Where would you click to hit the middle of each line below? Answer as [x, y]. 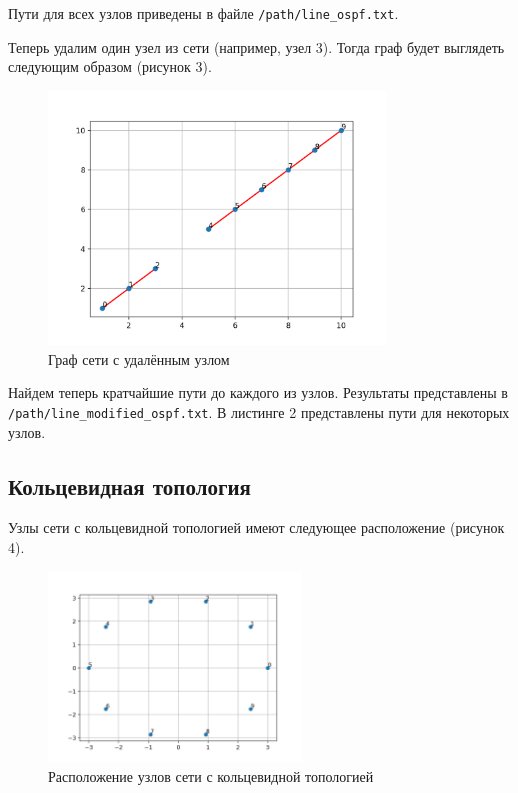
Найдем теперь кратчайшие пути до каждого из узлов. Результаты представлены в [258, 392]
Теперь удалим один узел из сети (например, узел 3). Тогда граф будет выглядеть [256, 46]
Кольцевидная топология [129, 485]
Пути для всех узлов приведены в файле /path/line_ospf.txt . [203, 13]
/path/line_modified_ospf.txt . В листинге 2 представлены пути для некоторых [259, 412]
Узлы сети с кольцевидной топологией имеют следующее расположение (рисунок [256, 527]
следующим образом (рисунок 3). [110, 66]
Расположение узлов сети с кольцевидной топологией [211, 776]
